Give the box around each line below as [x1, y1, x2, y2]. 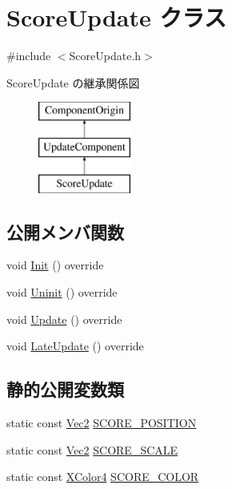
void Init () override [6, 257, 104, 273]
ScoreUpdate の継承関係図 [6, 74, 140, 91]
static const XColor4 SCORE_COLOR [6, 468, 199, 485]
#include [6, 47, 51, 64]
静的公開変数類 [6, 377, 124, 402]
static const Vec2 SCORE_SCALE [6, 441, 178, 458]
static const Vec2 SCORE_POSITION [6, 414, 197, 431]
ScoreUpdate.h [69, 47, 142, 64]
